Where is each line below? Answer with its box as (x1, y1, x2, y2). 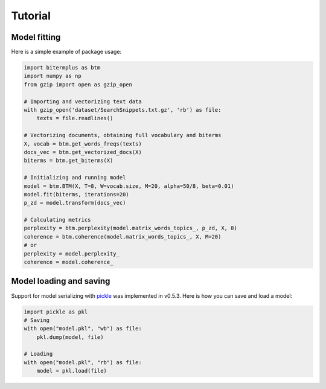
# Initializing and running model (24, 174, 126, 181)
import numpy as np (24, 72, 81, 80)
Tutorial (11, 9, 51, 22)
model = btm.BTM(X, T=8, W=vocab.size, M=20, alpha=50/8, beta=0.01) (24, 182, 234, 190)
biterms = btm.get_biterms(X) (24, 157, 113, 164)
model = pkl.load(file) (36, 367, 107, 375)
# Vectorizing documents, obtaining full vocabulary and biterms (24, 132, 222, 139)
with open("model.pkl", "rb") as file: (24, 359, 142, 365)
